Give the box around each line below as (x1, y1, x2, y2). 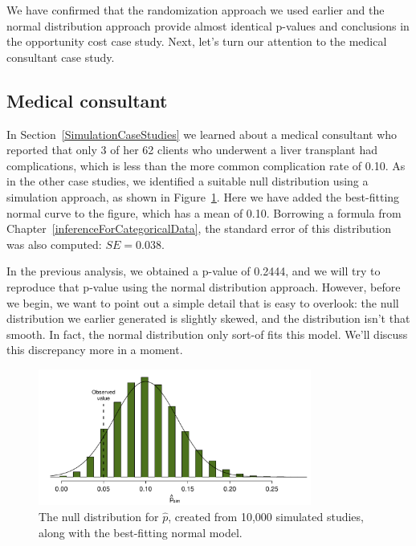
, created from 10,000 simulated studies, (168, 508, 364, 525)
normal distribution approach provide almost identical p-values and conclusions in (6, 17, 410, 34)
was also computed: (6, 235, 102, 252)
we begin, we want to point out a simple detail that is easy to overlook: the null (6, 294, 399, 311)
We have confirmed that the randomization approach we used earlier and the (6, 2, 385, 18)
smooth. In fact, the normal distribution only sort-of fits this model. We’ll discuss (6, 325, 408, 342)
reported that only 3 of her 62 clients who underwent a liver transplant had (6, 141, 378, 158)
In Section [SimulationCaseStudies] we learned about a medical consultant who (6, 125, 398, 142)
